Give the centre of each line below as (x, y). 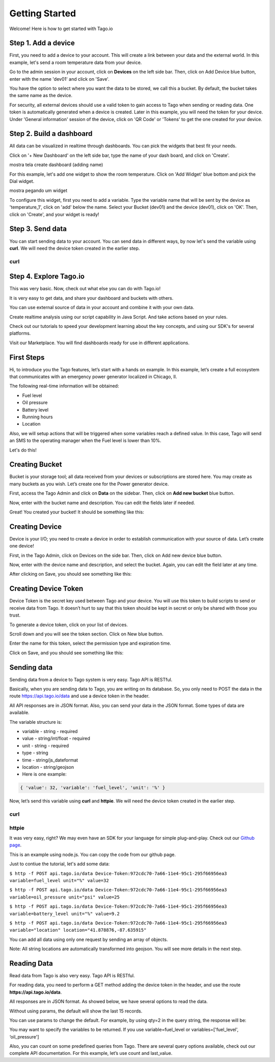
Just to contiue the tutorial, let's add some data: (60, 864)
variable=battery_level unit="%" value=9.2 (64, 914)
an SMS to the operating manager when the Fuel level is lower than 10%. (85, 441)
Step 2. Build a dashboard (51, 134)
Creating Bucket (36, 465)
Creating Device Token (46, 589)
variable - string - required (50, 731)
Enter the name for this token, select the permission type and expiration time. (90, 643)
